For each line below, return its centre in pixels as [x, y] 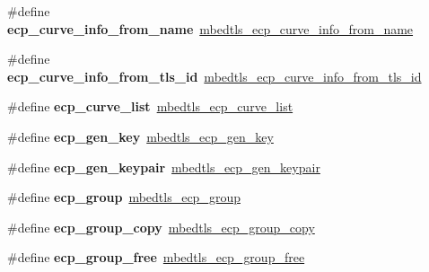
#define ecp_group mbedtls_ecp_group [124, 197]
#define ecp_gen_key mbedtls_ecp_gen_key [140, 136]
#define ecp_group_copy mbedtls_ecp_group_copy [161, 227]
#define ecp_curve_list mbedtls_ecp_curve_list [150, 106]
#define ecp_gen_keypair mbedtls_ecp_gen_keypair [164, 167]
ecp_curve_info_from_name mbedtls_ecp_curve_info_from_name [210, 28]
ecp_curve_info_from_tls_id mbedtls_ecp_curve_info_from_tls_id [214, 76]
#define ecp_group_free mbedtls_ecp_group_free [156, 257]
